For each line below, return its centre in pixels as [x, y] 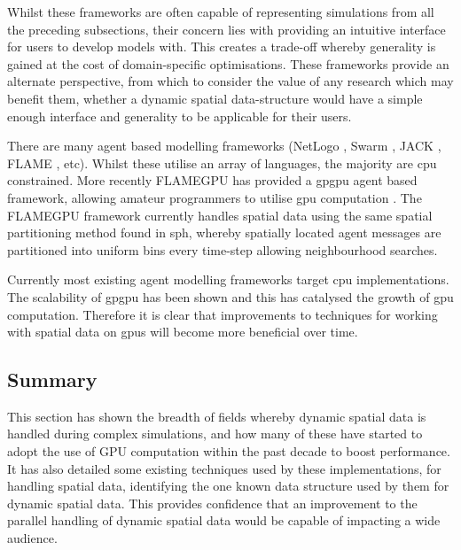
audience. [32, 538]
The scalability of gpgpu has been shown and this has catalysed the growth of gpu [230, 296]
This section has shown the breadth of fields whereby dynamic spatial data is [217, 416]
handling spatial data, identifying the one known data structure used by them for [228, 486]
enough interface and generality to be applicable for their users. [180, 116]
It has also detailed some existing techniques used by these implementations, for [224, 468]
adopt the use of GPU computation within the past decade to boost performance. [229, 451]
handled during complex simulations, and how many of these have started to [215, 434]
